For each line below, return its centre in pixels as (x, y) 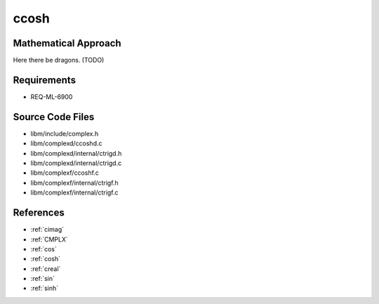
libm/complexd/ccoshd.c (66, 143)
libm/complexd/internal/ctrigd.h (76, 153)
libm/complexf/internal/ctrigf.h (74, 183)
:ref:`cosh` (46, 259)
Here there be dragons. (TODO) (59, 60)
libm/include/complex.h (65, 133)
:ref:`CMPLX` (49, 239)
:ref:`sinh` (45, 289)
